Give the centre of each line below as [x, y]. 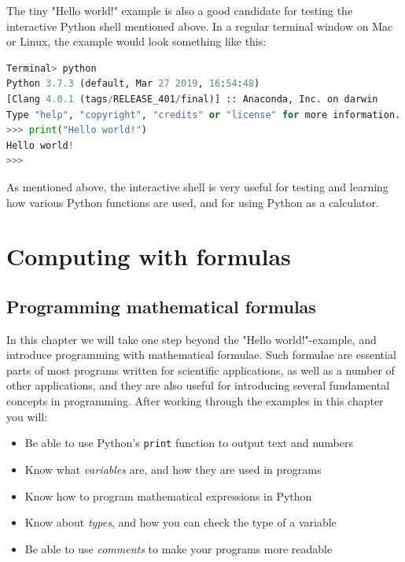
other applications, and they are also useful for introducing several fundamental [198, 385]
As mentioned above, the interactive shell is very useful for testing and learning [197, 186]
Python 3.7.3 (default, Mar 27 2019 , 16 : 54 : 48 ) [133, 84]
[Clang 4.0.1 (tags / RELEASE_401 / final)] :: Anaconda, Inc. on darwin [192, 99]
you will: [27, 416]
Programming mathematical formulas [161, 306]
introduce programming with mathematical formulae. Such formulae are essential [201, 355]
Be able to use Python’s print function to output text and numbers [189, 443]
